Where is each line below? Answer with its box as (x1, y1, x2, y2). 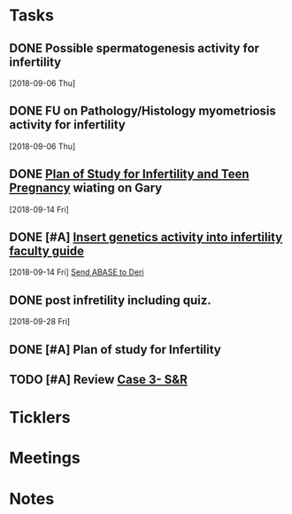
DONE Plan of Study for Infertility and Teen (9, 167, 250, 182)
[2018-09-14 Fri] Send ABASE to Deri (9, 267, 144, 277)
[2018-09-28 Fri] (9, 316, 71, 327)
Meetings (9, 448, 81, 468)
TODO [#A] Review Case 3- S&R (9, 372, 188, 387)
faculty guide (9, 244, 85, 259)
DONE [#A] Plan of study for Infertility (9, 342, 221, 357)
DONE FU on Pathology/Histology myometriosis (9, 104, 277, 119)
